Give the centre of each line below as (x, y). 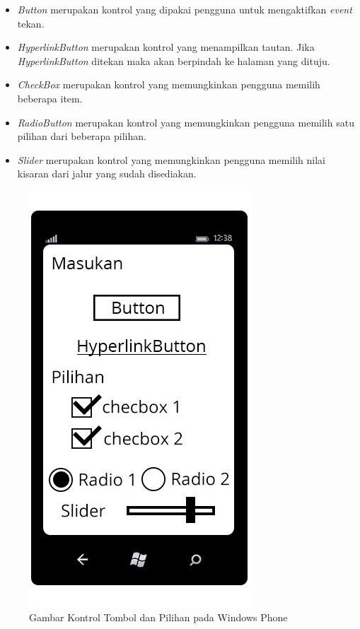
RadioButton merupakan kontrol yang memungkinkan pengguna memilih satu (186, 122)
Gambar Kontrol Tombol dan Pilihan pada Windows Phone (158, 617)
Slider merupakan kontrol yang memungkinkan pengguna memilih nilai (171, 159)
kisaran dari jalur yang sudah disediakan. (107, 174)
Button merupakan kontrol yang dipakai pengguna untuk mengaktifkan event (185, 9)
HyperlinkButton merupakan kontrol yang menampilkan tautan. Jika (166, 47)
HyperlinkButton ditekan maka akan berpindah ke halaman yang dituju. (174, 60)
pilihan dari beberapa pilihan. (82, 136)
